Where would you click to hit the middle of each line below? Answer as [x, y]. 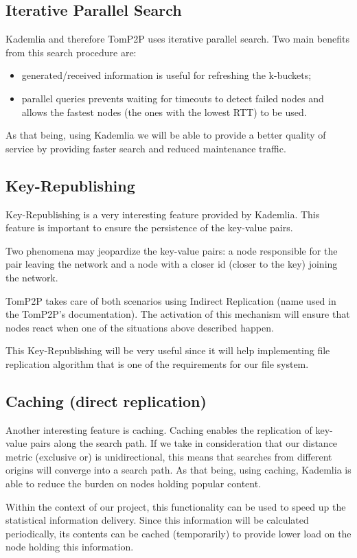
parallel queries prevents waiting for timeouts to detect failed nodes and [173, 98]
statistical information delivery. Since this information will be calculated [157, 520]
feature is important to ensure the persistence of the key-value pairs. [149, 228]
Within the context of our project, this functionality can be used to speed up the [176, 506]
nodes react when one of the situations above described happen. [140, 327]
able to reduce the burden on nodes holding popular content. [134, 484]
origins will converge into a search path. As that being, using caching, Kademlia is [178, 470]
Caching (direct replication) [106, 400]
